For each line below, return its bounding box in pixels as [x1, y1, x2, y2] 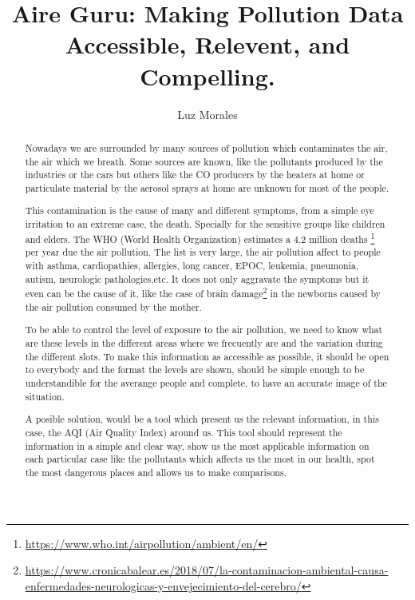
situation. [25, 389, 65, 403]
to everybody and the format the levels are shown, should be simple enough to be [25, 363, 365, 376]
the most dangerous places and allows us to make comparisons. [25, 465, 287, 479]
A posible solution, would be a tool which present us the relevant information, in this [25, 412, 379, 426]
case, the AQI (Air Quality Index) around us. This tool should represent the [25, 425, 342, 439]
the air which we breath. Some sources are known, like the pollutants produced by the [25, 154, 383, 168]
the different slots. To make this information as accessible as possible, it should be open [25, 349, 389, 363]
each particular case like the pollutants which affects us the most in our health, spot [25, 452, 375, 466]
